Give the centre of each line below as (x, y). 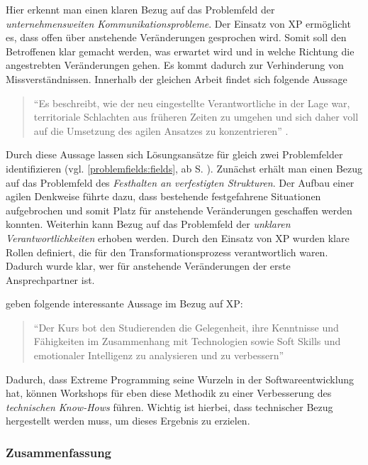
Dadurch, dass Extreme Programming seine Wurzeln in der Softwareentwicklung (180, 379)
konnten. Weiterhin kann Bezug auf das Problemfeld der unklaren (148, 224)
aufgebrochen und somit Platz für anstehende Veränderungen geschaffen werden (179, 210)
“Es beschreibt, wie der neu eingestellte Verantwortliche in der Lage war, (192, 103)
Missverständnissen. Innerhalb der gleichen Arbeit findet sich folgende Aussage (177, 78)
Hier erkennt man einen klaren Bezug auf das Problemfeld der (140, 9)
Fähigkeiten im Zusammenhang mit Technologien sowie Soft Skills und (187, 341)
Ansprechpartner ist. (50, 279)
